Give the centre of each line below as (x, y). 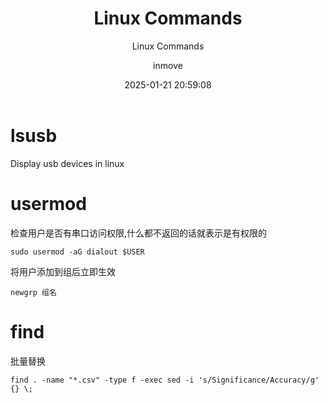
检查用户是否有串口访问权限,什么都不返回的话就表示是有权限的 (139, 233)
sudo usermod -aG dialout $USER (77, 252)
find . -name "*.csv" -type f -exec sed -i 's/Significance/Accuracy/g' (165, 380)
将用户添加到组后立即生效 (63, 271)
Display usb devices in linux (67, 163)
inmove (168, 65)
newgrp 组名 (33, 292)
